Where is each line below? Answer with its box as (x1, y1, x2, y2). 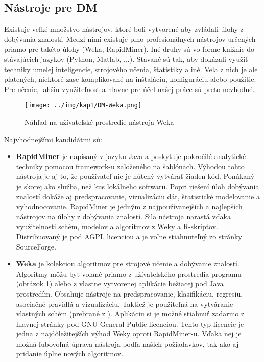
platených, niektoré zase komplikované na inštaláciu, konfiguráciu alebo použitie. (4, 74, 256, 84)
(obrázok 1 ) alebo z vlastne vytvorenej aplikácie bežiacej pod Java (16, 278, 224, 289)
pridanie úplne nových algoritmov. (16, 348, 124, 359)
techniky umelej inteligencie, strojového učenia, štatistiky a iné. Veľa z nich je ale (4, 63, 258, 74)
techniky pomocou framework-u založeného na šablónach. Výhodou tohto (16, 161, 245, 171)
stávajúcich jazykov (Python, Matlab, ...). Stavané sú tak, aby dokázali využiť (4, 53, 248, 64)
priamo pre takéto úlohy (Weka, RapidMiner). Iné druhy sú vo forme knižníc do (4, 43, 255, 54)
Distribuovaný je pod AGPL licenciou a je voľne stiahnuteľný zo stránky (16, 231, 242, 241)
